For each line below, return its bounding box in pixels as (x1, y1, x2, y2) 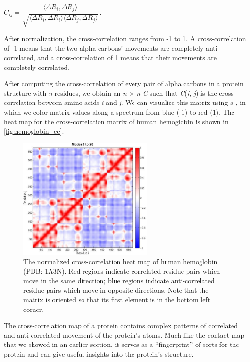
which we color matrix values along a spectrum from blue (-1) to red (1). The (4, 107, 234, 117)
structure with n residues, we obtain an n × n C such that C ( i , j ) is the (4, 87, 217, 98)
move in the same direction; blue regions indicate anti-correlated (23, 275, 215, 285)
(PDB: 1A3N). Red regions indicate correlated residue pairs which (23, 266, 220, 276)
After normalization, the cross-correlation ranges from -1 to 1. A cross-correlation (4, 33, 246, 43)
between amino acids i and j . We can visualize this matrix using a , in (38, 97, 246, 107)
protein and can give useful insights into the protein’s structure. (4, 349, 194, 359)
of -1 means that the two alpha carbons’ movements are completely (4, 43, 204, 53)
